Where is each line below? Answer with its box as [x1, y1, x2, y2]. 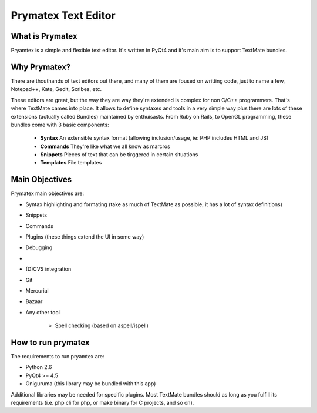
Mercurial [25, 287, 49, 294]
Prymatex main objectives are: [11, 190, 85, 197]
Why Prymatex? [11, 62, 71, 72]
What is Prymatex [11, 31, 77, 41]
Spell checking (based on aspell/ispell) [55, 322, 149, 329]
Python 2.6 [25, 364, 52, 371]
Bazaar [25, 298, 43, 305]
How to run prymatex [11, 337, 90, 347]
